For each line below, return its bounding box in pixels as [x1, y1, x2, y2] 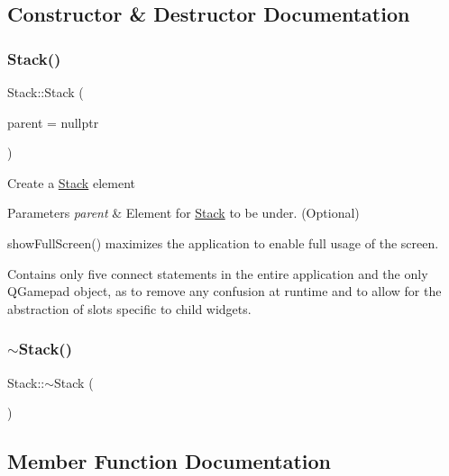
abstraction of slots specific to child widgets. [7, 299, 252, 318]
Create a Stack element [7, 173, 135, 192]
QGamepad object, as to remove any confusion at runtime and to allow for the [7, 282, 442, 301]
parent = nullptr [7, 112, 99, 131]
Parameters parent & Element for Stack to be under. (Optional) [7, 203, 360, 222]
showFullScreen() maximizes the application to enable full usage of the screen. [7, 233, 439, 252]
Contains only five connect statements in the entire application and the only [7, 264, 428, 283]
